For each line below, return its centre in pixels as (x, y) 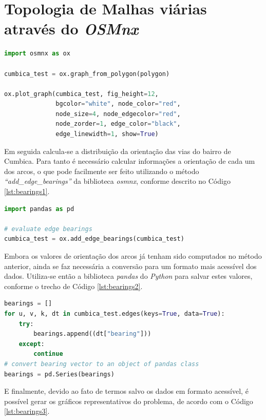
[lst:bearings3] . (27, 411)
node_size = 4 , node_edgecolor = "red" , (118, 114)
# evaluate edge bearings (48, 229)
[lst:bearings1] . (27, 191)
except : (32, 344)
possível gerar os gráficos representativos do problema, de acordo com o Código (129, 401)
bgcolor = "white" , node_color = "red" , (118, 104)
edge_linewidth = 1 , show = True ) (107, 134)
